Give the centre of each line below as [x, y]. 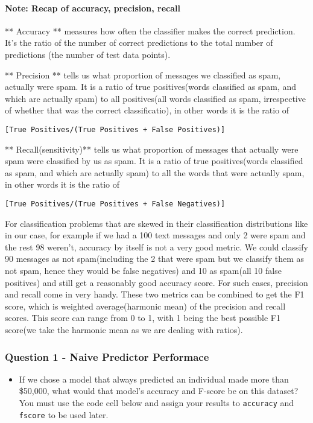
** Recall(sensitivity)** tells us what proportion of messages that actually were [152, 149]
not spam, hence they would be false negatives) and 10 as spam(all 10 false [143, 271]
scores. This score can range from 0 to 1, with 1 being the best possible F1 [143, 318]
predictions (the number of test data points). [88, 54]
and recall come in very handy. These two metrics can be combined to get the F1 [155, 294]
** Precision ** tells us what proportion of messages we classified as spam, [143, 75]
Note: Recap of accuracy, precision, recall [93, 8]
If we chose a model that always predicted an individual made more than [154, 379]
